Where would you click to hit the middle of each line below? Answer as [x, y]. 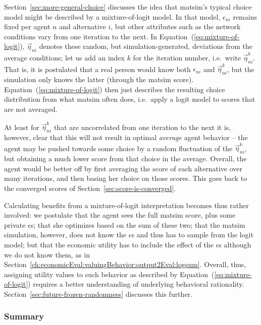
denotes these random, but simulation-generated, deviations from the [146, 46]
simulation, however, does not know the [65, 235]
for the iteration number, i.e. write [187, 57]
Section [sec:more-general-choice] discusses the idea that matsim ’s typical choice [128, 7]
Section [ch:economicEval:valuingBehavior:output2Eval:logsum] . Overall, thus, [125, 264]
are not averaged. [31, 109]
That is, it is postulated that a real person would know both [97, 69]
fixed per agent [27, 26]
